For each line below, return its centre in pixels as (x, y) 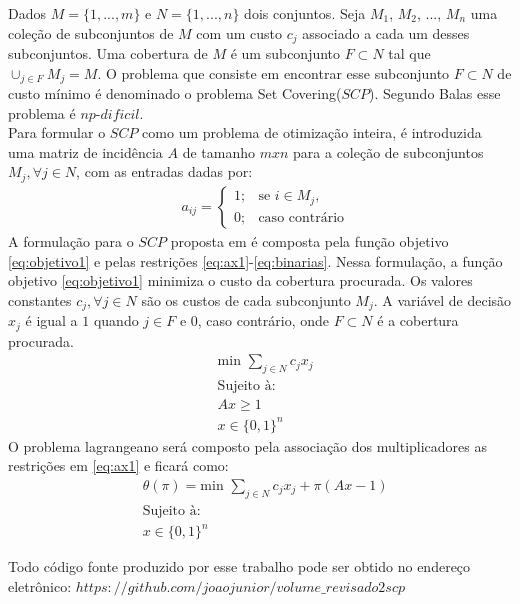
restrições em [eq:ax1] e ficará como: (118, 465)
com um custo (239, 32)
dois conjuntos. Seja (305, 13)
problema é (42, 112)
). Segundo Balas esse (435, 93)
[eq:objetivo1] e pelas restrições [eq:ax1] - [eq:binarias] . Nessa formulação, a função (255, 260)
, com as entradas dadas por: (164, 171)
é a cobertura (418, 320)
